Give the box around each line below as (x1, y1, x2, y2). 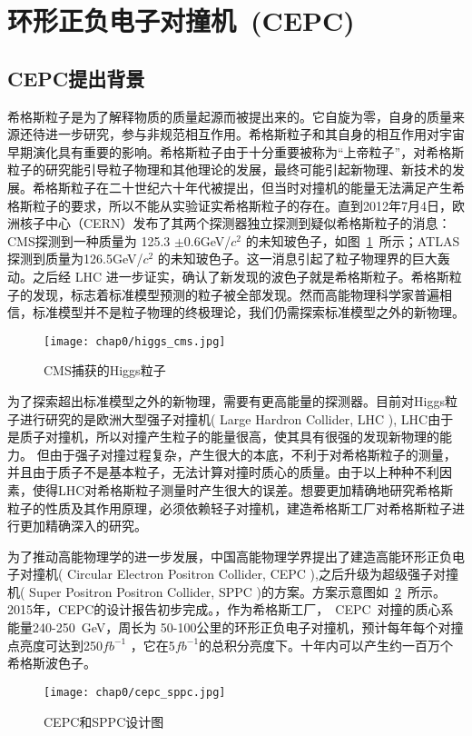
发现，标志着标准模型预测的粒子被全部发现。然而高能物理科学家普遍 (32, 284, 439, 303)
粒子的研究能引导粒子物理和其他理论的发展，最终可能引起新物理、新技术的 (7, 160, 452, 179)
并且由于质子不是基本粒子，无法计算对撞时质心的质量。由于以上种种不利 (7, 462, 439, 482)
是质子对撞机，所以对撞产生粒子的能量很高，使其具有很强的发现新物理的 (7, 427, 439, 446)
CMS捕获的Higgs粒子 (44, 361, 166, 380)
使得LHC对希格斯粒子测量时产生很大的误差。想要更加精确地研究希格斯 (32, 480, 454, 499)
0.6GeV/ (183, 231, 231, 250)
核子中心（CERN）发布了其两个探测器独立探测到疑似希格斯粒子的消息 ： (19, 214, 451, 233)
